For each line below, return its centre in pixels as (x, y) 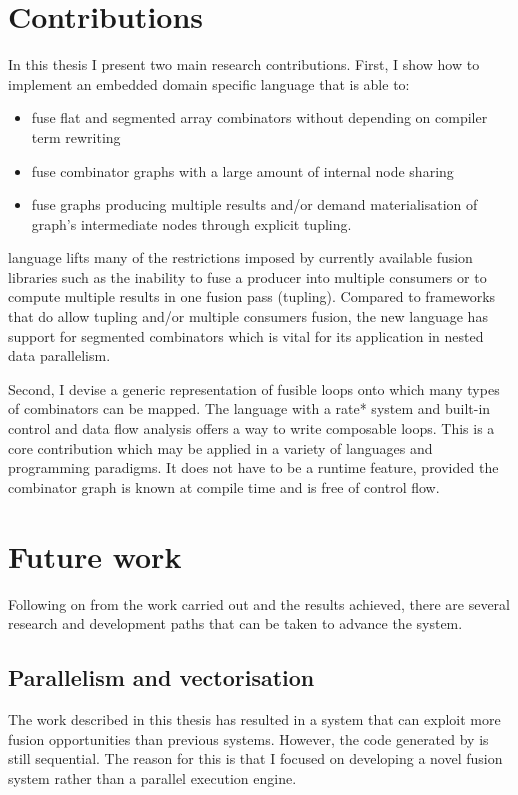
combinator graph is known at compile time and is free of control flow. (224, 486)
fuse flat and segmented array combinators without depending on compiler (259, 117)
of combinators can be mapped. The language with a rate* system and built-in (249, 408)
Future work (95, 555)
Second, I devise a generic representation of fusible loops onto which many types (254, 388)
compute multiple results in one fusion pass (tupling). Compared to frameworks (252, 296)
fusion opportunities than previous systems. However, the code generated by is (248, 738)
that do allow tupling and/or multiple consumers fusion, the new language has (248, 316)
